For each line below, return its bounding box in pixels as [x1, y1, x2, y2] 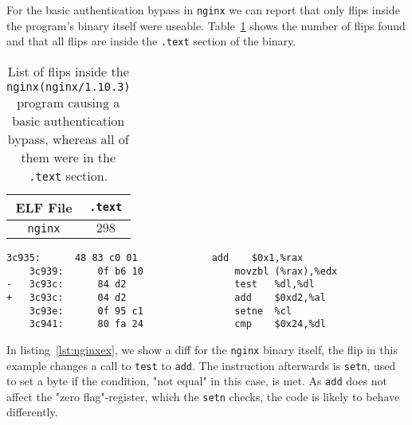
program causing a [17, 92, 120, 111]
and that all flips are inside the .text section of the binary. [6, 33, 296, 49]
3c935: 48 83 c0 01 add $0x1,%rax [6, 251, 304, 263]
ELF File [15, 197, 73, 216]
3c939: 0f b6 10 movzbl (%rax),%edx [29, 265, 338, 277]
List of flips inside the [7, 61, 129, 80]
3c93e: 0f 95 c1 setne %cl [29, 305, 292, 317]
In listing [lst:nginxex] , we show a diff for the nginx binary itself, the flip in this [6, 341, 398, 357]
